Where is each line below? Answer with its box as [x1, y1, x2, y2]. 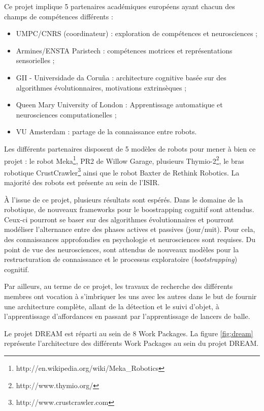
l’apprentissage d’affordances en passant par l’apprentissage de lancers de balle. [4, 311, 250, 321]
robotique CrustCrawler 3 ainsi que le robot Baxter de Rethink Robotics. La [4, 165, 240, 178]
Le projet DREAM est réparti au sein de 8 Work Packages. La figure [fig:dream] [4, 328, 253, 338]
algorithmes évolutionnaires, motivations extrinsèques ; [16, 82, 187, 93]
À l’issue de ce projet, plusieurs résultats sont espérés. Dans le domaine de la [4, 194, 243, 204]
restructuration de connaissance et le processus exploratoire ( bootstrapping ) [4, 254, 238, 265]
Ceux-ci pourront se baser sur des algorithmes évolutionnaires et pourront [4, 214, 234, 224]
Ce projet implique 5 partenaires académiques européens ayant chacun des [4, 1, 235, 11]
